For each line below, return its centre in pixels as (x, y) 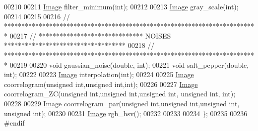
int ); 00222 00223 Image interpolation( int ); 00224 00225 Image (99, 74)
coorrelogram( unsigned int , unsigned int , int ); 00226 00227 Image (101, 84)
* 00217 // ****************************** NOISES (88, 35)
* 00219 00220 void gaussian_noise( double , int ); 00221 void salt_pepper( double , (127, 65)
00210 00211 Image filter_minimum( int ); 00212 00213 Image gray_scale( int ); (121, 6)
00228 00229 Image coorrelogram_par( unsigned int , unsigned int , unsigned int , (122, 103)
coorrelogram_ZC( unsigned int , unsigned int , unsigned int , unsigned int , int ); (120, 94)
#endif (14, 123)
